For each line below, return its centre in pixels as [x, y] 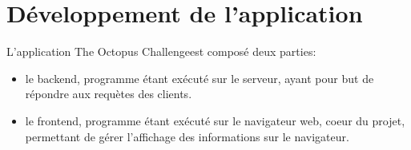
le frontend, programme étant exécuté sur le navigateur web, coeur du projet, [215, 120]
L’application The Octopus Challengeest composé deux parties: [161, 51]
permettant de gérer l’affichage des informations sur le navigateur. [187, 136]
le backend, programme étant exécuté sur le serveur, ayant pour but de [199, 78]
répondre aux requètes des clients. [109, 94]
